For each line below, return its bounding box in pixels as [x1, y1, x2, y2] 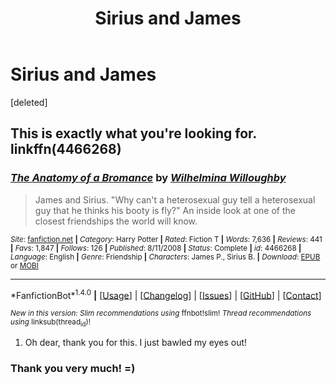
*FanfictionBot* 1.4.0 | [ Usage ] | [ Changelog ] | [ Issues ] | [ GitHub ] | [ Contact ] [10, 287, 322, 301]
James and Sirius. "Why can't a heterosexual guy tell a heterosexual [34, 193, 316, 206]
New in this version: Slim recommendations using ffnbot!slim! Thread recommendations [10, 308, 312, 319]
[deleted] [10, 96, 48, 108]
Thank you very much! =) [10, 361, 136, 375]
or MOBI [10, 260, 39, 271]
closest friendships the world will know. [34, 215, 198, 227]
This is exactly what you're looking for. [10, 125, 257, 142]
